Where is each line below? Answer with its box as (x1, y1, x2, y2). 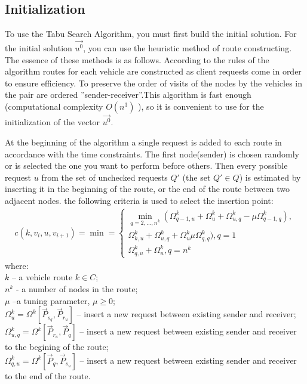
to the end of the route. (5, 369, 91, 382)
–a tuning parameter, (13, 294, 90, 306)
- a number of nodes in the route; (16, 283, 138, 295)
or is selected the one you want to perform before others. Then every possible (5, 159, 288, 172)
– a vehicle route (11, 271, 73, 283)
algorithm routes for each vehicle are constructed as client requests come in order (5, 65, 302, 78)
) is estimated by (239, 171, 301, 183)
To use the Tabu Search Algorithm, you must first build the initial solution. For (5, 27, 297, 40)
